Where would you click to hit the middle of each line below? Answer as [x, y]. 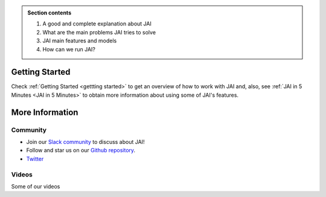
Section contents [50, 13]
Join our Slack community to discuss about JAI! [85, 142]
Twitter [35, 159]
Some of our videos [36, 186]
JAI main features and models [80, 41]
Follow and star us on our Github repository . [81, 150]
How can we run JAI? [69, 49]
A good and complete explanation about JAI [97, 24]
